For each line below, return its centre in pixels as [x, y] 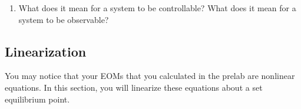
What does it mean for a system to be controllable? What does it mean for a [157, 8]
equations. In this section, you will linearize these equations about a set [134, 87]
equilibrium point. [37, 99]
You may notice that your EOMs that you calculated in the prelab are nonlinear [150, 76]
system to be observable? [64, 19]
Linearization [46, 51]
